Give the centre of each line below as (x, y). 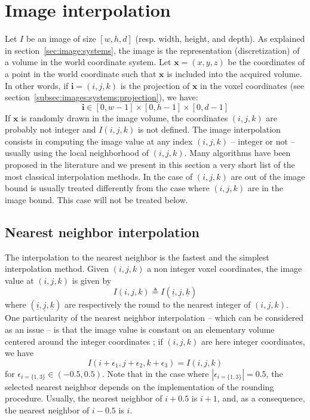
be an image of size (61, 39)
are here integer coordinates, (253, 341)
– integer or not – (263, 141)
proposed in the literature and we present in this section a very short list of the (150, 165)
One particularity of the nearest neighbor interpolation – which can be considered (154, 318)
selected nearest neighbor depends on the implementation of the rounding (139, 386)
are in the (265, 188)
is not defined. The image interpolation (209, 129)
